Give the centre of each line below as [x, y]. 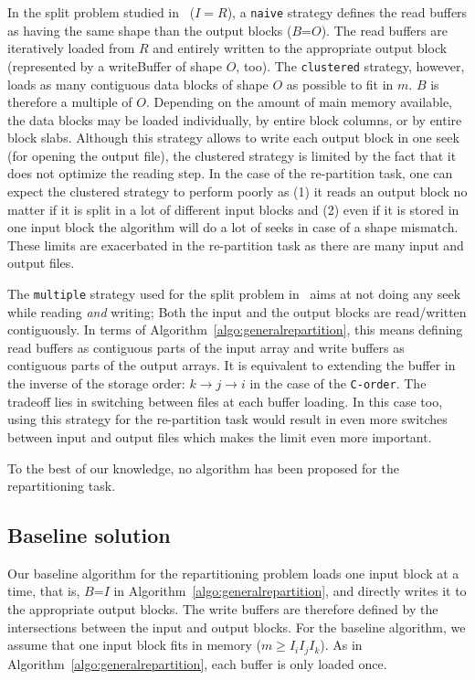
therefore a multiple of [70, 102]
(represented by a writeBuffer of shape [115, 65]
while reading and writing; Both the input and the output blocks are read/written [237, 311]
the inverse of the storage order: [96, 383]
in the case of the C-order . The [338, 383]
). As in [341, 645]
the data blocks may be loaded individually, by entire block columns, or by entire [235, 119]
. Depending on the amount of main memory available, [299, 102]
